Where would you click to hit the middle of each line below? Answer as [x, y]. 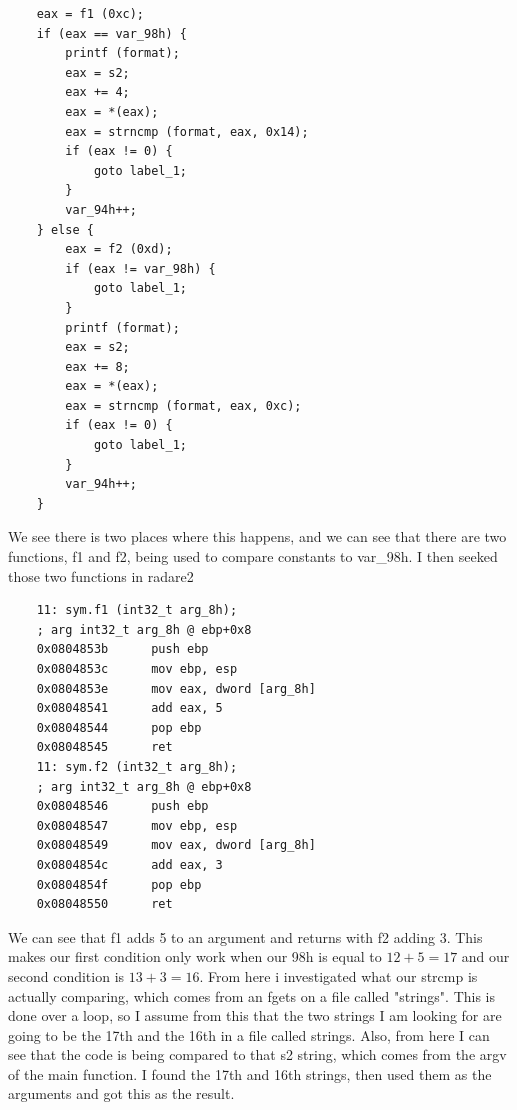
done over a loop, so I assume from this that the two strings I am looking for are [255, 1015]
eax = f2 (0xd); [119, 249]
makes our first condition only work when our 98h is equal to [195, 956]
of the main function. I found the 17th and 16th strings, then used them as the [250, 1073]
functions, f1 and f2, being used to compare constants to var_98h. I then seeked [253, 556]
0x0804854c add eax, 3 [129, 864]
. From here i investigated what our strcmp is [338, 975]
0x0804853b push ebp [122, 649]
